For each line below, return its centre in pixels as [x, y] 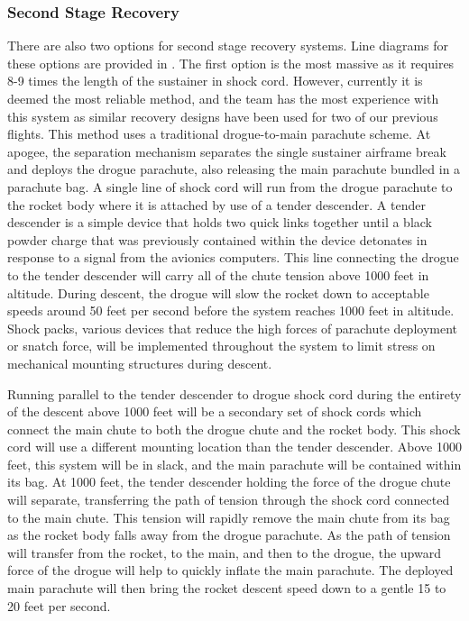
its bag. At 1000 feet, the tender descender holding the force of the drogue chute [229, 482]
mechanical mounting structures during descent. [140, 363]
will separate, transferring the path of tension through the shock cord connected [229, 500]
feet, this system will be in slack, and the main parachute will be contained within [234, 464]
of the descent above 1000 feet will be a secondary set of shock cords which [215, 411]
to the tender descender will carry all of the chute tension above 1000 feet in [218, 274]
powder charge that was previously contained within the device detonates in [217, 239]
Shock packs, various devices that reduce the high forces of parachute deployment [232, 328]
